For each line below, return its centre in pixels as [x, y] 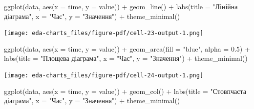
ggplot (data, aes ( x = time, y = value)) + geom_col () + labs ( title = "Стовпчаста [125, 91]
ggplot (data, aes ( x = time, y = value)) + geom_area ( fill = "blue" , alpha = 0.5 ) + [127, 48]
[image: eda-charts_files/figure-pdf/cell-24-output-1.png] [104, 76]
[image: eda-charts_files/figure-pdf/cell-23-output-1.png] [104, 33]
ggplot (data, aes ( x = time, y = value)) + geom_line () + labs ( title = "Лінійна [121, 6]
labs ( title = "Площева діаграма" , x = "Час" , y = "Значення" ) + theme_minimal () [126, 58]
